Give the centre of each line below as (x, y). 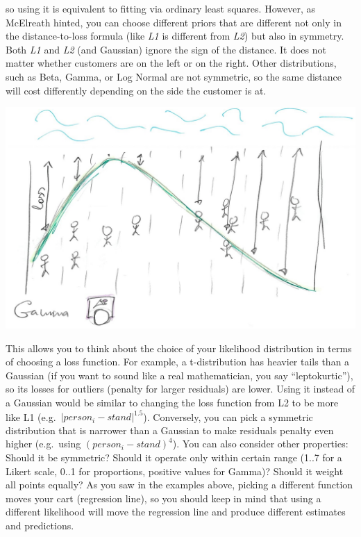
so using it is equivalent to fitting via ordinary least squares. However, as (160, 8)
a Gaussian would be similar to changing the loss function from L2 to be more (172, 403)
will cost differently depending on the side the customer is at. (136, 90)
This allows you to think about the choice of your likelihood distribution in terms (179, 348)
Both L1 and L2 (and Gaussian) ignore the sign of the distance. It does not (166, 49)
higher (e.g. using (43, 444)
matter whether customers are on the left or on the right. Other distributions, (171, 63)
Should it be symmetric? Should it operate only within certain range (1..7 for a (174, 457)
